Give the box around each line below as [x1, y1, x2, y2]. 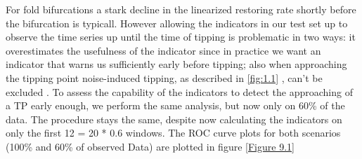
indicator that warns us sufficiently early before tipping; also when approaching [6, 57, 347, 71]
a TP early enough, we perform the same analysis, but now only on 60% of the [6, 98, 345, 113]
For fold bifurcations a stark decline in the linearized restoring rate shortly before [6, 2, 356, 16]
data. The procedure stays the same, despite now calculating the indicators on [6, 111, 342, 126]
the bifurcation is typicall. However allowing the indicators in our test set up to [6, 15, 348, 30]
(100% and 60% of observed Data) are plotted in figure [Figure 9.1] [6, 139, 295, 153]
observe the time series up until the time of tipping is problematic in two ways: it [6, 29, 356, 44]
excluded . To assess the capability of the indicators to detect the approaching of [6, 84, 353, 99]
